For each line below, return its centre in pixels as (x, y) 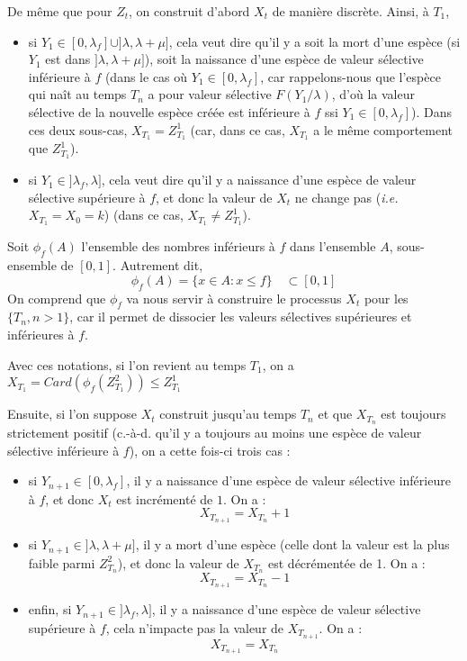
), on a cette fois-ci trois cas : (210, 450)
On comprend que (57, 298)
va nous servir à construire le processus (234, 298)
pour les (386, 298)
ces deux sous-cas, (78, 129)
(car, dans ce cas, (238, 129)
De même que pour (60, 11)
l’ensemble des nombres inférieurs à (178, 246)
